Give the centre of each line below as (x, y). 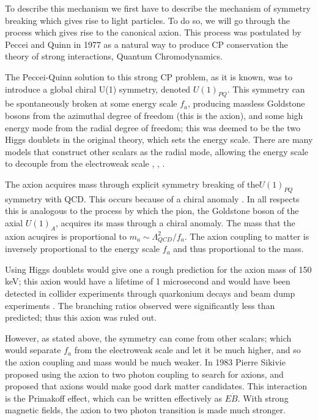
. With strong (263, 398)
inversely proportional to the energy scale (83, 249)
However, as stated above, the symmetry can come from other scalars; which (148, 338)
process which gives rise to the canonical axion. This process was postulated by (153, 32)
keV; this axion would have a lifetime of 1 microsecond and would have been (148, 281)
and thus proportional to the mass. (239, 249)
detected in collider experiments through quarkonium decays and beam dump (150, 293)
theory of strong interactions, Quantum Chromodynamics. (114, 56)
